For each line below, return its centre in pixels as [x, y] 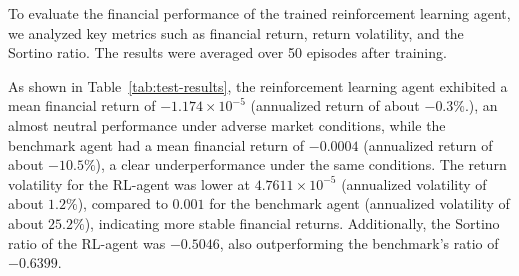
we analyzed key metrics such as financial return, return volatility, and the [236, 32]
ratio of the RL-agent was [87, 242]
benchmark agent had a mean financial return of [156, 144]
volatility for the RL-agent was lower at [129, 183]
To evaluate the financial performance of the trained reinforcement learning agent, [259, 13]
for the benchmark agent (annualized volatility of [359, 203]
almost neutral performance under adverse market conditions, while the [227, 124]
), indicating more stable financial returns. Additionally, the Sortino [292, 222]
